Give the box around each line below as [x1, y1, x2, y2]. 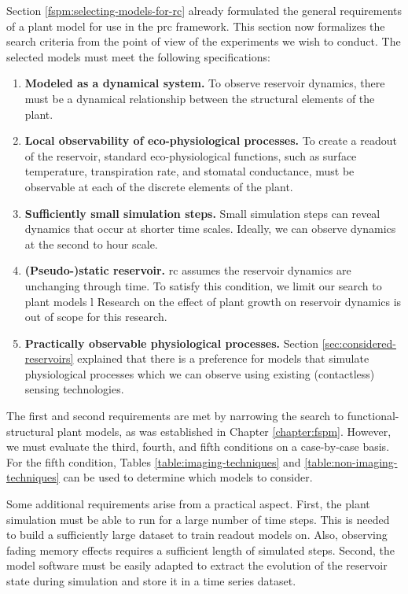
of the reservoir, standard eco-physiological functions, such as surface [24, 147, 357, 164]
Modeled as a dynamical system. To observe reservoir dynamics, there [24, 75, 385, 91]
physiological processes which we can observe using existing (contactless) [24, 365, 375, 382]
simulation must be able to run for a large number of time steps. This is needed [6, 511, 390, 527]
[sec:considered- [322, 334, 397, 351]
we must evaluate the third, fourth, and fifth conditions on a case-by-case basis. [6, 438, 390, 455]
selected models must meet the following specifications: [6, 48, 270, 65]
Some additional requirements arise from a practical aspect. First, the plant [6, 496, 370, 512]
